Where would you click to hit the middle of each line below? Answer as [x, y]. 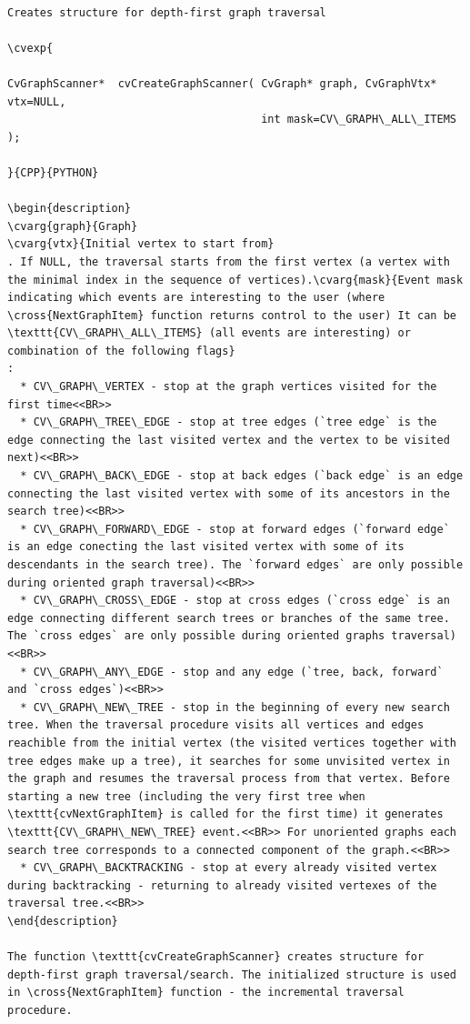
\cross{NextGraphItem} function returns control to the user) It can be [232, 315]
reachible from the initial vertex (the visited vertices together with [232, 743]
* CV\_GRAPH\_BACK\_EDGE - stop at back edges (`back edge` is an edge [242, 476]
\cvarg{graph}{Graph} [73, 226]
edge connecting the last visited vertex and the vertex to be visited [229, 440]
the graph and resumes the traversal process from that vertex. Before [229, 779]
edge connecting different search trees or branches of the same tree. [229, 618]
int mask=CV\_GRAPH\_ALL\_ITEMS [359, 120]
